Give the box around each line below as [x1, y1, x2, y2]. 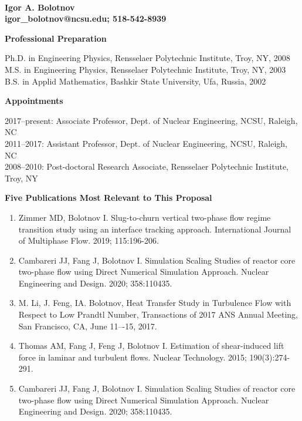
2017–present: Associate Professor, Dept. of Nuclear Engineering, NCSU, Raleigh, [5, 114, 298, 126]
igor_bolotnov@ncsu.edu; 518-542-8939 [5, 12, 167, 25]
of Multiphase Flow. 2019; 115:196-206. [18, 234, 159, 247]
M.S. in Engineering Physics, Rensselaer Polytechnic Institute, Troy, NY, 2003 [5, 63, 286, 75]
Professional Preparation [5, 32, 107, 44]
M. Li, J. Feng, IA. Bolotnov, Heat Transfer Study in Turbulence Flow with [18, 297, 291, 309]
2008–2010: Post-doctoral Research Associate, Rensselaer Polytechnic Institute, [5, 160, 289, 173]
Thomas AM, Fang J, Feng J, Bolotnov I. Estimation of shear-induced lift [18, 339, 284, 352]
